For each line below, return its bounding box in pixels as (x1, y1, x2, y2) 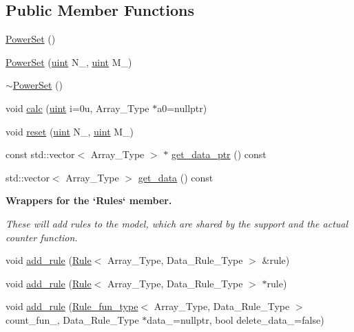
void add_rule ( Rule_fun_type (6, 299, 138, 313)
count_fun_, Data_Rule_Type (6, 312, 139, 327)
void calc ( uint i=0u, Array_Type (6, 100, 149, 115)
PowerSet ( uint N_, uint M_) (6, 54, 132, 69)
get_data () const (138, 170, 214, 184)
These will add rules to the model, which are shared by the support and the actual (6, 216, 348, 230)
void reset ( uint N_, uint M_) (6, 124, 134, 138)
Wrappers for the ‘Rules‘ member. (6, 193, 172, 208)
